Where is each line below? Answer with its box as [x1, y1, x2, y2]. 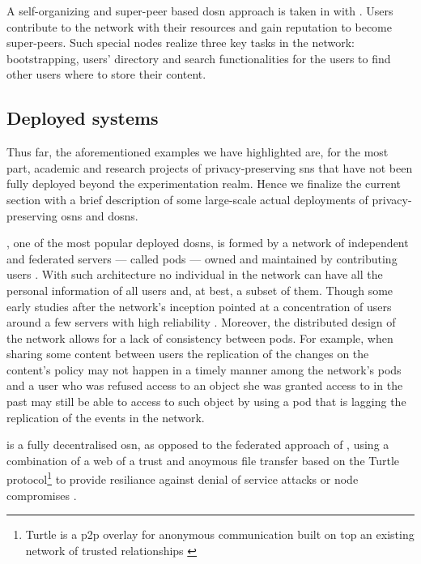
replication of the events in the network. [6, 408, 205, 425]
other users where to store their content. [6, 66, 206, 83]
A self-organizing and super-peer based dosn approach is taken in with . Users [6, 2, 393, 19]
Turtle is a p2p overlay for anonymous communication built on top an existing [25, 526, 415, 543]
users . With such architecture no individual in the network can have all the [6, 266, 383, 283]
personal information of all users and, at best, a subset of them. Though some [6, 281, 393, 298]
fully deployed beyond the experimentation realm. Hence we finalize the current [6, 175, 402, 192]
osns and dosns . [61, 207, 138, 224]
